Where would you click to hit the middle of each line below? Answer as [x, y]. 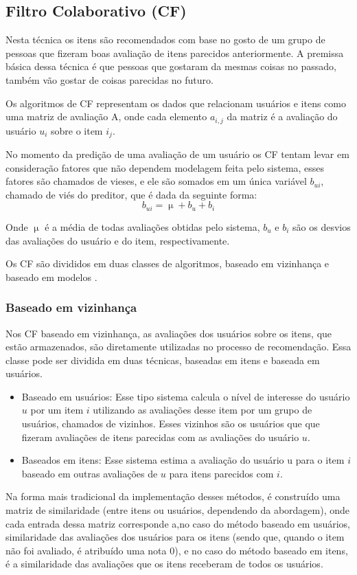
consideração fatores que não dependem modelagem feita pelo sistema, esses [165, 167]
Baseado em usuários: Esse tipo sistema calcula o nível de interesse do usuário [186, 396]
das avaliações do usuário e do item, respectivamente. [118, 240]
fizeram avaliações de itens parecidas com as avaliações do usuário [160, 437]
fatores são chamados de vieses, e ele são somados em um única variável [156, 181]
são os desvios [322, 226]
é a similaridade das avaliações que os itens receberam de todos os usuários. [164, 564]
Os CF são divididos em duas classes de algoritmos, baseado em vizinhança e [168, 263]
